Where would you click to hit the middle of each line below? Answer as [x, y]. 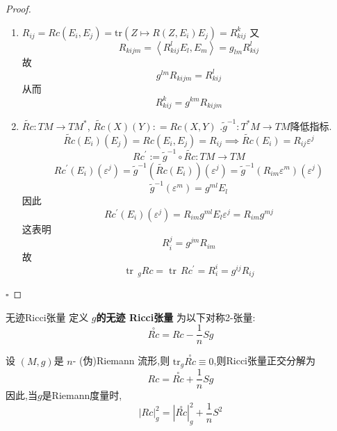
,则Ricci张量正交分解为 [265, 360]
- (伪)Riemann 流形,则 [121, 360]
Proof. [18, 8]
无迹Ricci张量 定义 [47, 317]
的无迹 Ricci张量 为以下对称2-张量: [176, 317]
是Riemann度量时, [82, 395]
